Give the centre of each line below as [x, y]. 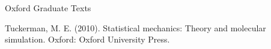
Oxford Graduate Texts [48, 8]
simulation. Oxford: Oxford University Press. [87, 39]
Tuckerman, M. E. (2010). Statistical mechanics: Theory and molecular [135, 27]
